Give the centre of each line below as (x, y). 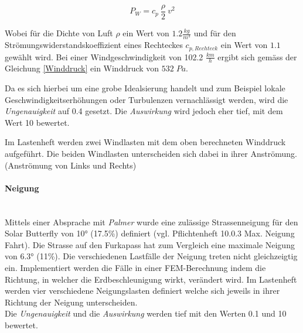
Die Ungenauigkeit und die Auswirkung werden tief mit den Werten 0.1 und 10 (146, 313)
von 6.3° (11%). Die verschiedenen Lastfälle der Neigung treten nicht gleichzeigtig (151, 256)
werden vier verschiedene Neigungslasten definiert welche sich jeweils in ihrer (142, 291)
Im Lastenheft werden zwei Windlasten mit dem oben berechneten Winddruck (145, 142)
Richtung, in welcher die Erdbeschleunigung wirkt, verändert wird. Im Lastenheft (151, 279)
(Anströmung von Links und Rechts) (71, 165)
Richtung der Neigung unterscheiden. (71, 302)
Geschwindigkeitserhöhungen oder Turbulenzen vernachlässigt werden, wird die (147, 99)
